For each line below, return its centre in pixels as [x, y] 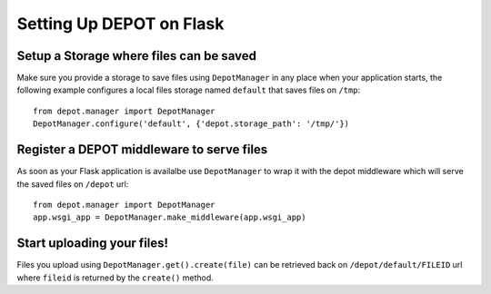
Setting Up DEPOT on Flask [120, 24]
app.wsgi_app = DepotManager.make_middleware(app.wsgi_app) [170, 217]
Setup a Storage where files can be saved [136, 56]
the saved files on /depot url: [73, 184]
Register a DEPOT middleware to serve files [142, 150]
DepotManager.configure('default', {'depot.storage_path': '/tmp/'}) [191, 124]
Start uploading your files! [92, 244]
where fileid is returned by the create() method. [115, 278]
